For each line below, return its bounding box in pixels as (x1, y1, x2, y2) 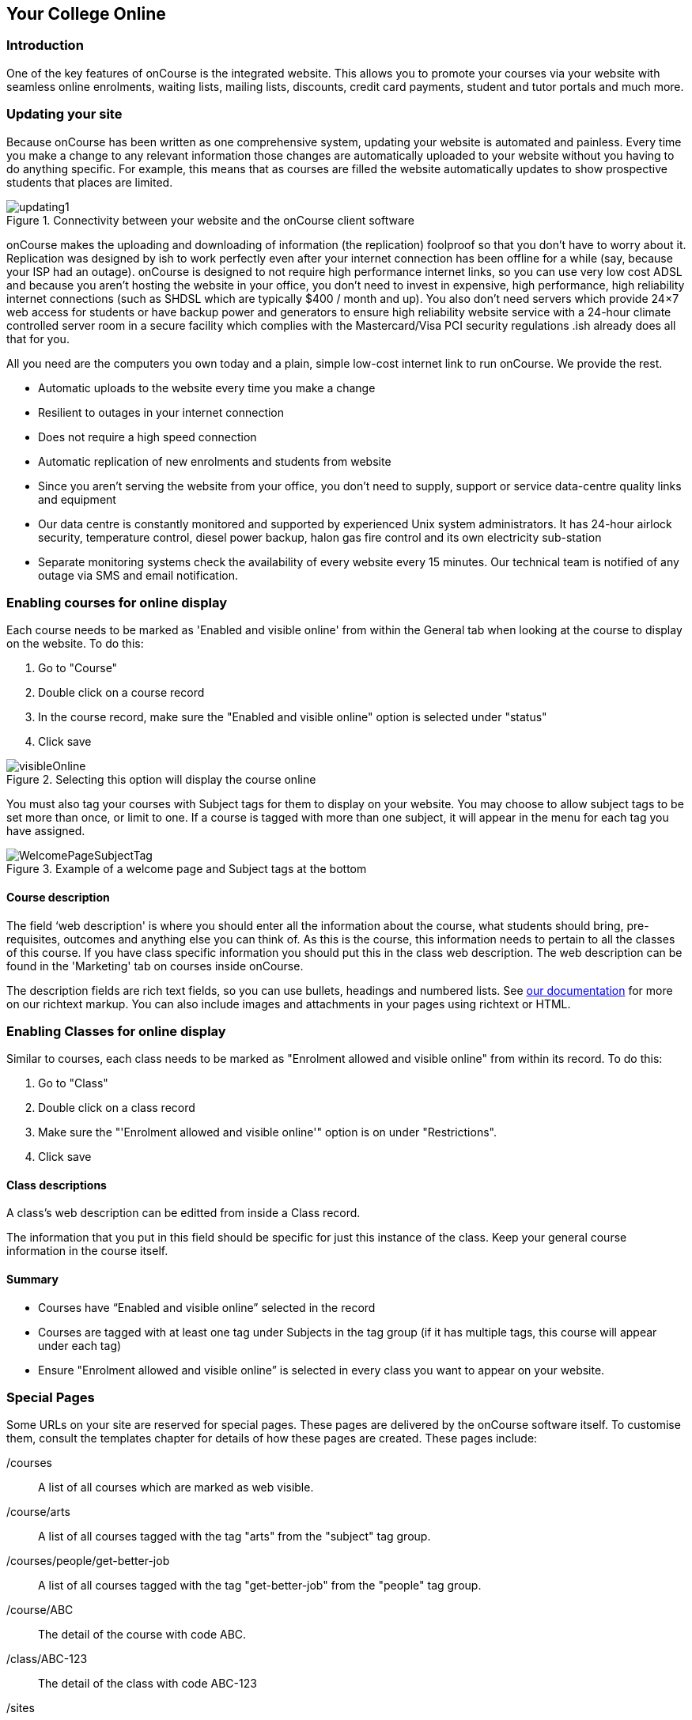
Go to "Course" (38, 661, 118, 675)
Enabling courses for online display (6, 594, 227, 611)
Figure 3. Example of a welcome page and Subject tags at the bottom (6, 862, 367, 876)
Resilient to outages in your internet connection (38, 405, 285, 419)
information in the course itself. (6, 1244, 168, 1258)
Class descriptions (6, 1178, 107, 1192)
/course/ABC (6, 1603, 74, 1617)
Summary (6, 1272, 59, 1287)
